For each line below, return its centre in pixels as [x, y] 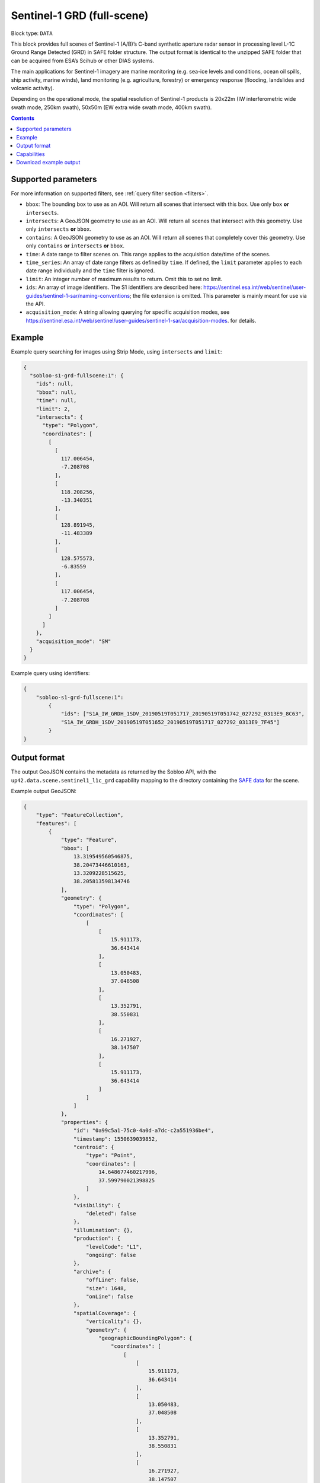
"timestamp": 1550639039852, [116, 1139]
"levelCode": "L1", [114, 1247]
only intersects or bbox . [59, 229]
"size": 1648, [106, 1288]
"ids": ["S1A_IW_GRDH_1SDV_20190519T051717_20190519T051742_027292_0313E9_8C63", [183, 714]
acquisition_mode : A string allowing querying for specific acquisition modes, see [128, 312]
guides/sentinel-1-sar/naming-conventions [78, 295]
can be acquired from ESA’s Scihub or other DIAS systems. [83, 61]
